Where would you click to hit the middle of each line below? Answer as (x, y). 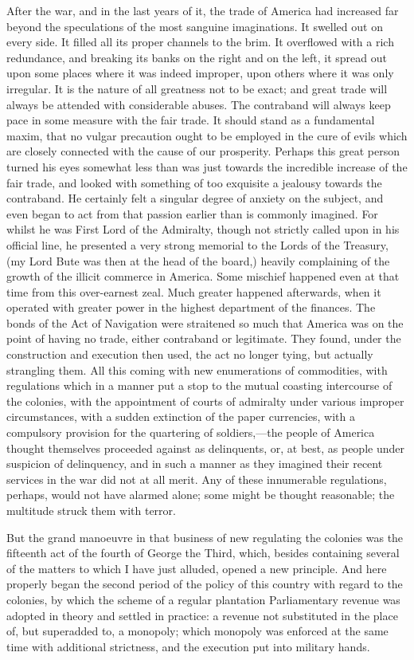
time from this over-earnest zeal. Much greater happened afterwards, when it (194, 291)
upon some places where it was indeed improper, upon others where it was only (200, 73)
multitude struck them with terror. (91, 510)
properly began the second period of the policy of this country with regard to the (205, 584)
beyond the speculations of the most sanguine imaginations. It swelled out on (195, 26)
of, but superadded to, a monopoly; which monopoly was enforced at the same (197, 631)
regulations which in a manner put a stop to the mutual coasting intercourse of (199, 385)
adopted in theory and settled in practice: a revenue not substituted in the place (202, 615)
